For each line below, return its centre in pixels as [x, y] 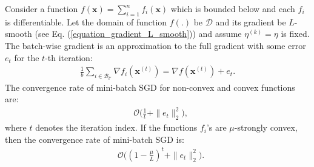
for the [27, 57]
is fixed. [295, 34]
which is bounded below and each [233, 8]
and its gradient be [251, 21]
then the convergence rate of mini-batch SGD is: [95, 139]
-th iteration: [69, 57]
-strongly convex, [266, 127]
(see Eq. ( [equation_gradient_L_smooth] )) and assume [138, 34]
